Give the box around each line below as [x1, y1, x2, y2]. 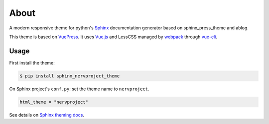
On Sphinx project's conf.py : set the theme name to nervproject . [9, 86, 149, 92]
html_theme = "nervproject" [19, 99, 88, 105]
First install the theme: [9, 60, 55, 65]
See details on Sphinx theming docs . [9, 112, 85, 118]
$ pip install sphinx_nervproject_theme [19, 73, 120, 79]
